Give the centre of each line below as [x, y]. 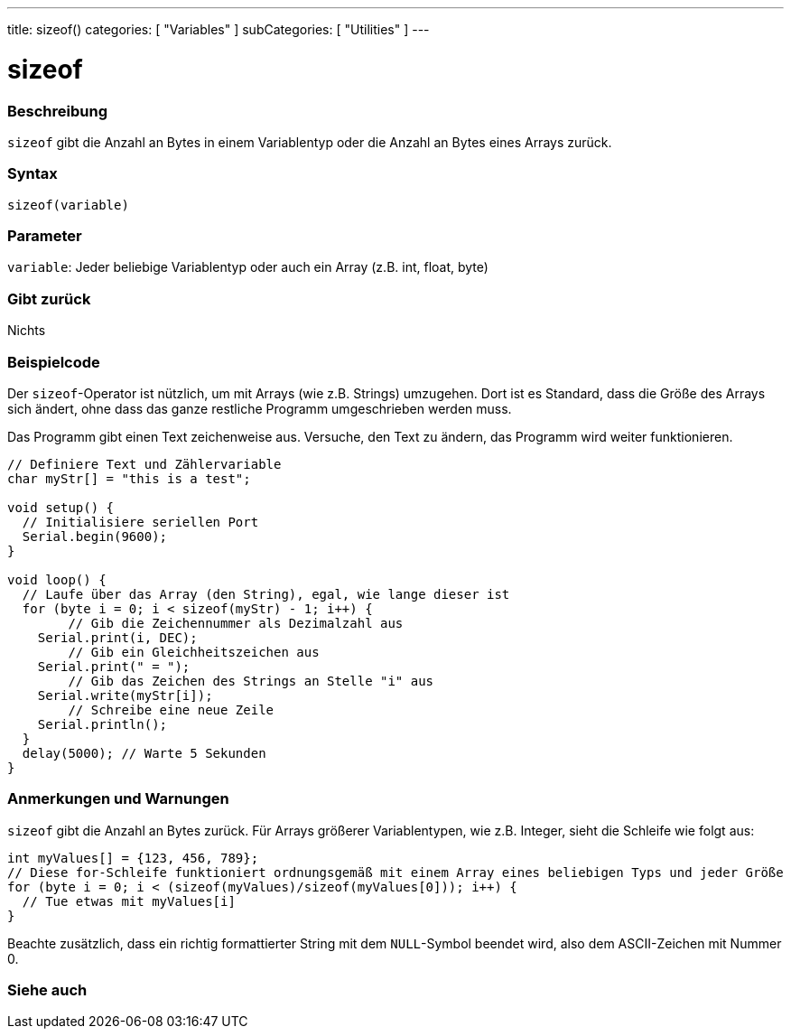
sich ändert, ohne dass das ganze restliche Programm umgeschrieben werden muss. [260, 408]
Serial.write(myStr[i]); [125, 695]
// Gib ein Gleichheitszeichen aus [194, 652]
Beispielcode [54, 362]
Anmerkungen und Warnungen [118, 799]
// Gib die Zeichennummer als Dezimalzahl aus [236, 623]
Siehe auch [47, 990]
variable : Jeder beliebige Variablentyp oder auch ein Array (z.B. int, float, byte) [248, 267]
